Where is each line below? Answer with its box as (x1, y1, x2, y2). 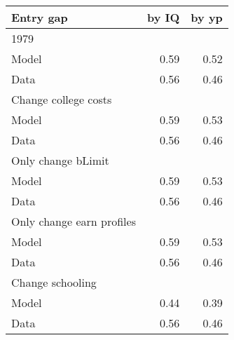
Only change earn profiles (11, 213, 136, 229)
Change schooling (11, 274, 97, 290)
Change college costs (11, 91, 112, 107)
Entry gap (11, 9, 68, 25)
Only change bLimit (11, 152, 109, 168)
